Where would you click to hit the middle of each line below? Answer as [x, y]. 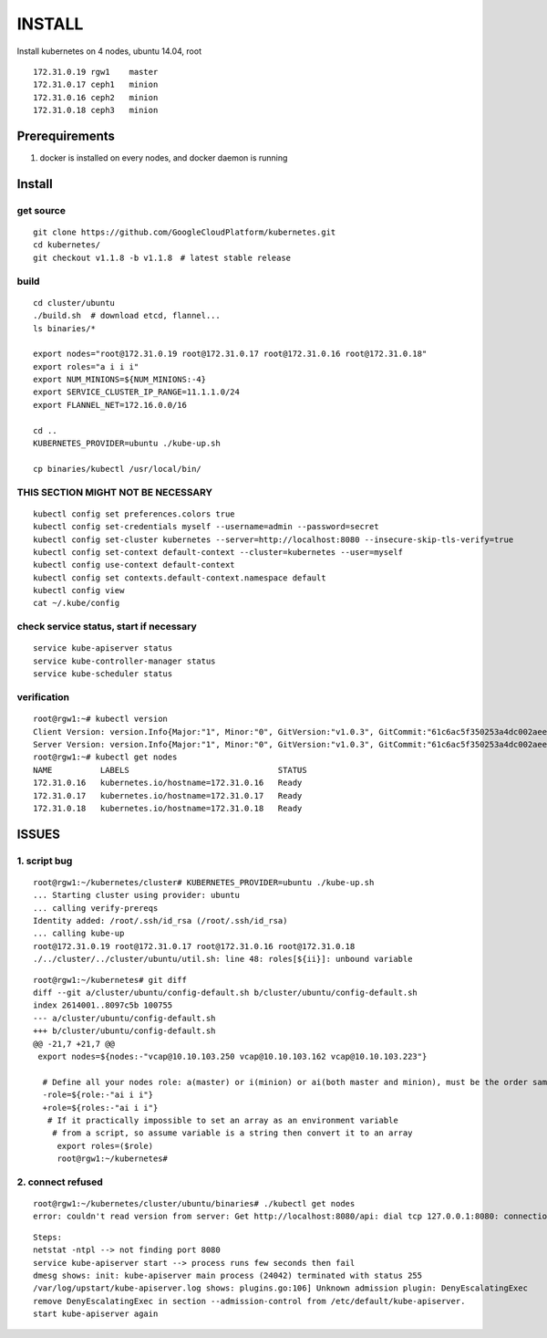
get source [41, 210]
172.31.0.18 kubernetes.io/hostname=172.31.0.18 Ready [168, 808]
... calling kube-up [79, 934]
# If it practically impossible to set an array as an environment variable [222, 1120]
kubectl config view [79, 591]
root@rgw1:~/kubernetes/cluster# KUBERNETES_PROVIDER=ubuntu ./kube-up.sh [204, 882]
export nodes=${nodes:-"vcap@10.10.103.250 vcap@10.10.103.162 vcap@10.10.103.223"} [232, 1056]
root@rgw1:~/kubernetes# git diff [110, 980]
